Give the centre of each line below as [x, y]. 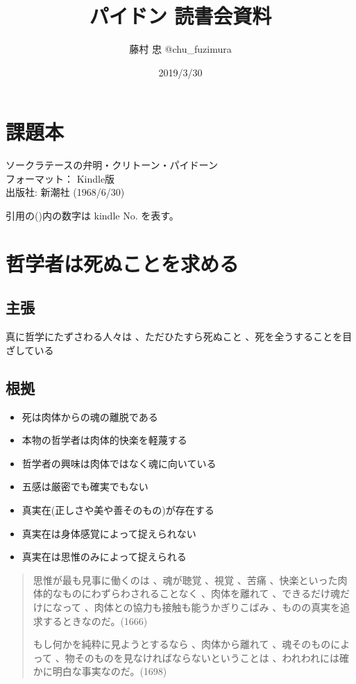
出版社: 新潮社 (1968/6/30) [65, 192]
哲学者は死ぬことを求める [122, 263]
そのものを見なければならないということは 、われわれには [207, 657]
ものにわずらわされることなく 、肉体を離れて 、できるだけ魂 [201, 593]
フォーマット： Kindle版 [60, 178]
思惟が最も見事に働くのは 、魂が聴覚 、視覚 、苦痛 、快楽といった [185, 579]
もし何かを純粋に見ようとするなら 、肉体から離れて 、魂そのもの [182, 644]
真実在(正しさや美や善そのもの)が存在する [118, 509]
